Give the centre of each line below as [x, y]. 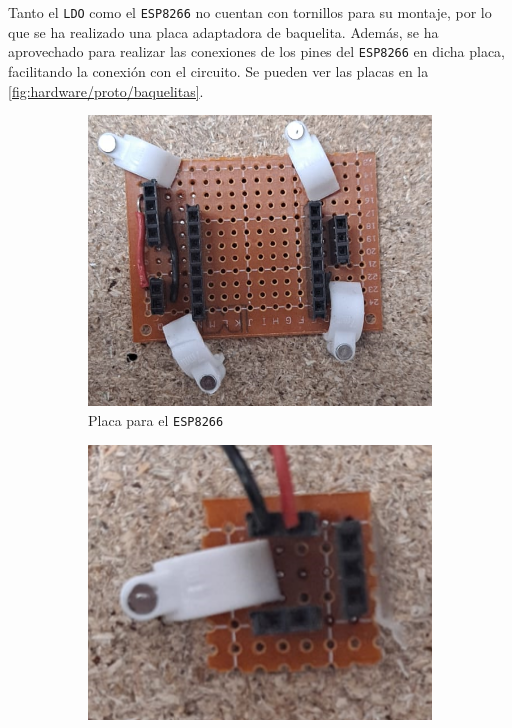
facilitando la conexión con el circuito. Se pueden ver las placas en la [218, 70]
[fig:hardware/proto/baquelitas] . [106, 90]
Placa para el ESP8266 [156, 420]
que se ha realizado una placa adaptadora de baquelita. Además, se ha [223, 31]
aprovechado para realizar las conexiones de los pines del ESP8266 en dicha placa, [257, 51]
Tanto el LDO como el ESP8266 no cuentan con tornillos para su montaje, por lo [250, 12]
